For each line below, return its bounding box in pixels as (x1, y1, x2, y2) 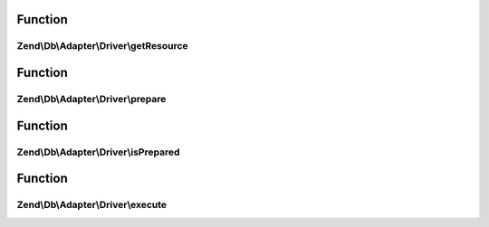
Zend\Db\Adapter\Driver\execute (16, 199, 168, 212)
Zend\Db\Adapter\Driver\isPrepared (16, 146, 180, 158)
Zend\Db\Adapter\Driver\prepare (16, 92, 167, 105)
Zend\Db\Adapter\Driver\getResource (16, 40, 189, 52)
